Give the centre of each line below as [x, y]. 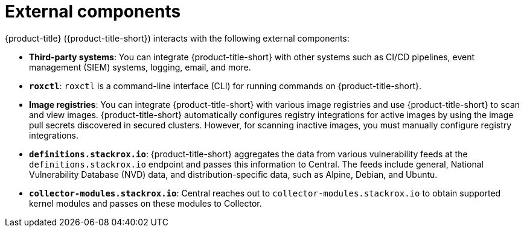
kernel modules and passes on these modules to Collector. [145, 203]
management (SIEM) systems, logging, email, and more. [140, 67]
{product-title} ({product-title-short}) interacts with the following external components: [177, 38]
